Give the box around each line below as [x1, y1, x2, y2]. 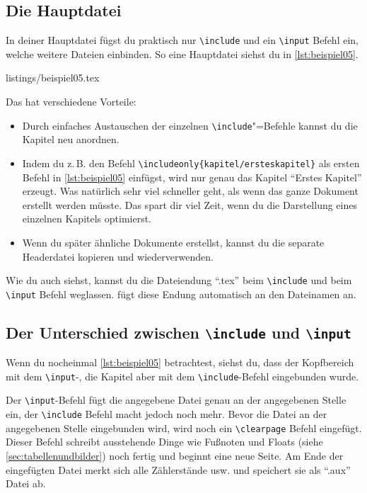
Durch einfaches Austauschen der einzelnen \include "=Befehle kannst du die [22, 118, 358, 132]
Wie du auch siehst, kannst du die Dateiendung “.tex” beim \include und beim [6, 273, 352, 288]
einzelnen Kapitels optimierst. [22, 211, 151, 226]
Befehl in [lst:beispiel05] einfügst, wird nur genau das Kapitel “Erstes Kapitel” [22, 169, 362, 184]
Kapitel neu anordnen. [22, 132, 120, 147]
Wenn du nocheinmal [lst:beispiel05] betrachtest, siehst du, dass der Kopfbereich [6, 355, 354, 370]
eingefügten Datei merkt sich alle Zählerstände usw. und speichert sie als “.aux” [6, 462, 351, 477]
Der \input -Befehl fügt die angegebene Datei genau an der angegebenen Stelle [6, 392, 346, 407]
